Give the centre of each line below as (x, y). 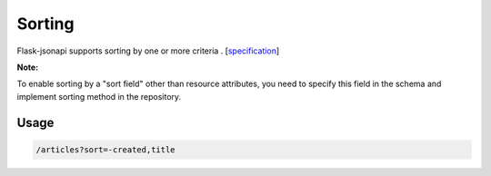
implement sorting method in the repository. (99, 96)
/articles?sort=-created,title (106, 149)
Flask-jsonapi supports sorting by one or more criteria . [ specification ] (148, 51)
